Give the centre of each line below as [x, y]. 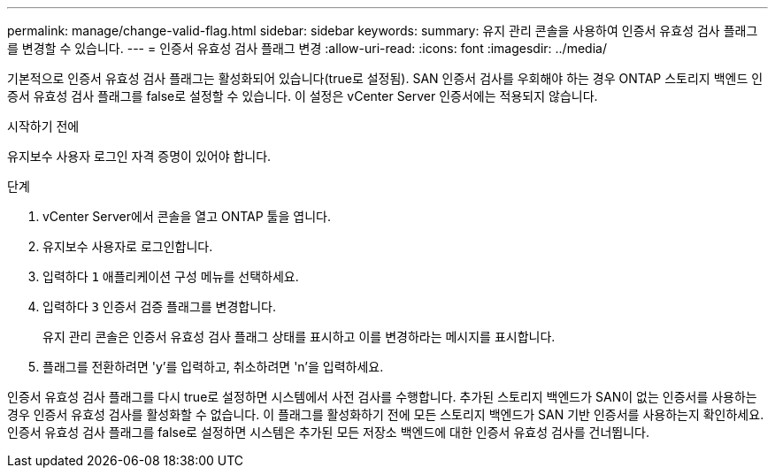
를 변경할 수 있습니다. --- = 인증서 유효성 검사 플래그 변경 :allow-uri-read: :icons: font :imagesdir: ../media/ [307, 48]
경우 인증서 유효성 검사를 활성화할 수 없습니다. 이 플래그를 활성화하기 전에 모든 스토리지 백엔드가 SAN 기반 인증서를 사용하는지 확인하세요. [386, 414]
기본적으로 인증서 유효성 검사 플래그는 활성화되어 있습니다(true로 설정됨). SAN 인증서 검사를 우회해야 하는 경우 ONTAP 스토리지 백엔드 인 [385, 78]
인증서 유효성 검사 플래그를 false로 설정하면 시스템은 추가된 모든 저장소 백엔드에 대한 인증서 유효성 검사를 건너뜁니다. [328, 432]
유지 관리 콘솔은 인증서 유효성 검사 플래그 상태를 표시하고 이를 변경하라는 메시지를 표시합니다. [299, 337]
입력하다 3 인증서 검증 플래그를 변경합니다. [160, 306]
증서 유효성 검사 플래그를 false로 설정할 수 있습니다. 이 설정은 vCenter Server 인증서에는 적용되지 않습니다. [303, 96]
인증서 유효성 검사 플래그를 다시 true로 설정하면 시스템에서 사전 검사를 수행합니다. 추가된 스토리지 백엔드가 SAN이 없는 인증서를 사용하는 [382, 397]
